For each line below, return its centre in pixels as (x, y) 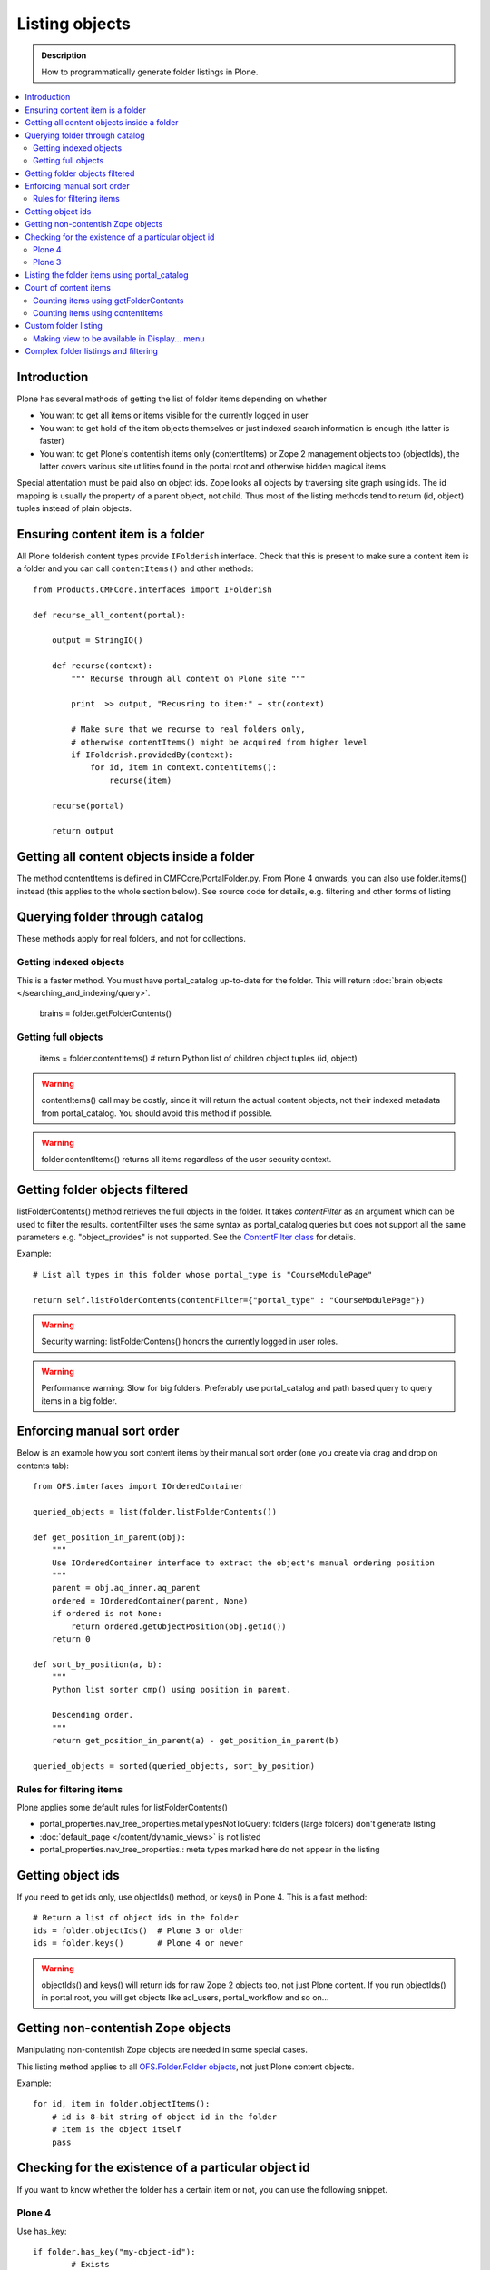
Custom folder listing (64, 326)
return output (83, 831)
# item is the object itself (116, 2130)
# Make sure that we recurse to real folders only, (188, 730)
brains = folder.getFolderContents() (106, 1013)
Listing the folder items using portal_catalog (107, 275)
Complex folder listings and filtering (92, 351)
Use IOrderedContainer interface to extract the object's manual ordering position (243, 1563)
